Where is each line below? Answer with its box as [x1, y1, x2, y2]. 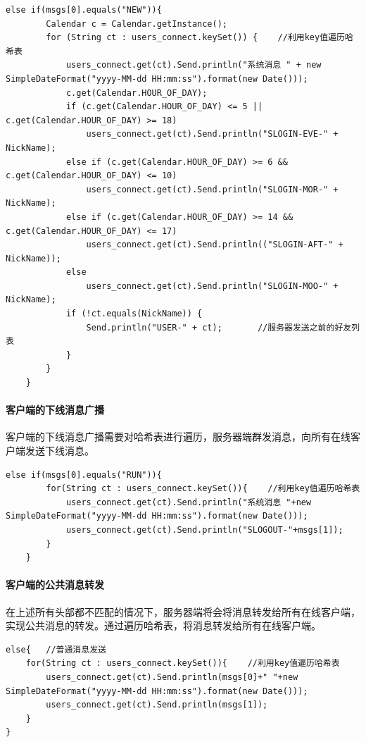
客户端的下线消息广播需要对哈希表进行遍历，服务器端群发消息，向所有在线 [6, 429, 351, 444]
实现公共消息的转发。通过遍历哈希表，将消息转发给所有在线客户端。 [6, 618, 321, 633]
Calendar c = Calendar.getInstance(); [46, 18, 227, 29]
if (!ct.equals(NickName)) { [65, 309, 203, 319]
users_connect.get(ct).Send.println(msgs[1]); [46, 700, 268, 710]
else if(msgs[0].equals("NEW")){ [6, 5, 162, 15]
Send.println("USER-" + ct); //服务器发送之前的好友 [86, 322, 352, 333]
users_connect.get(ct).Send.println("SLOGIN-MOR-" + [86, 184, 339, 194]
